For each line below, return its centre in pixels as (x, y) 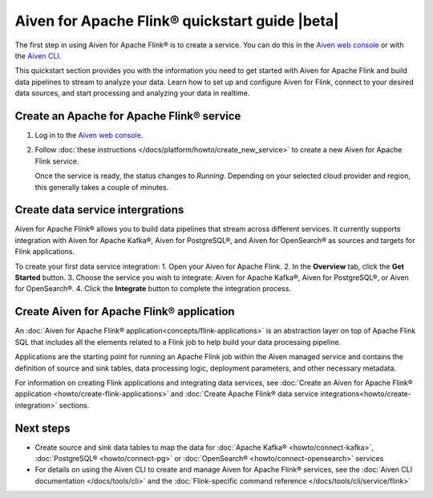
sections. (74, 405)
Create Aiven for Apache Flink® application (125, 312)
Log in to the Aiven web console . (89, 136)
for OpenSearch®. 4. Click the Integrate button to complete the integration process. (153, 289)
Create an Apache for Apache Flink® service (128, 116)
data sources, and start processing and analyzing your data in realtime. (132, 93)
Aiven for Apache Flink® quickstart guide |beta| (177, 21)
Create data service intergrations (99, 210)
